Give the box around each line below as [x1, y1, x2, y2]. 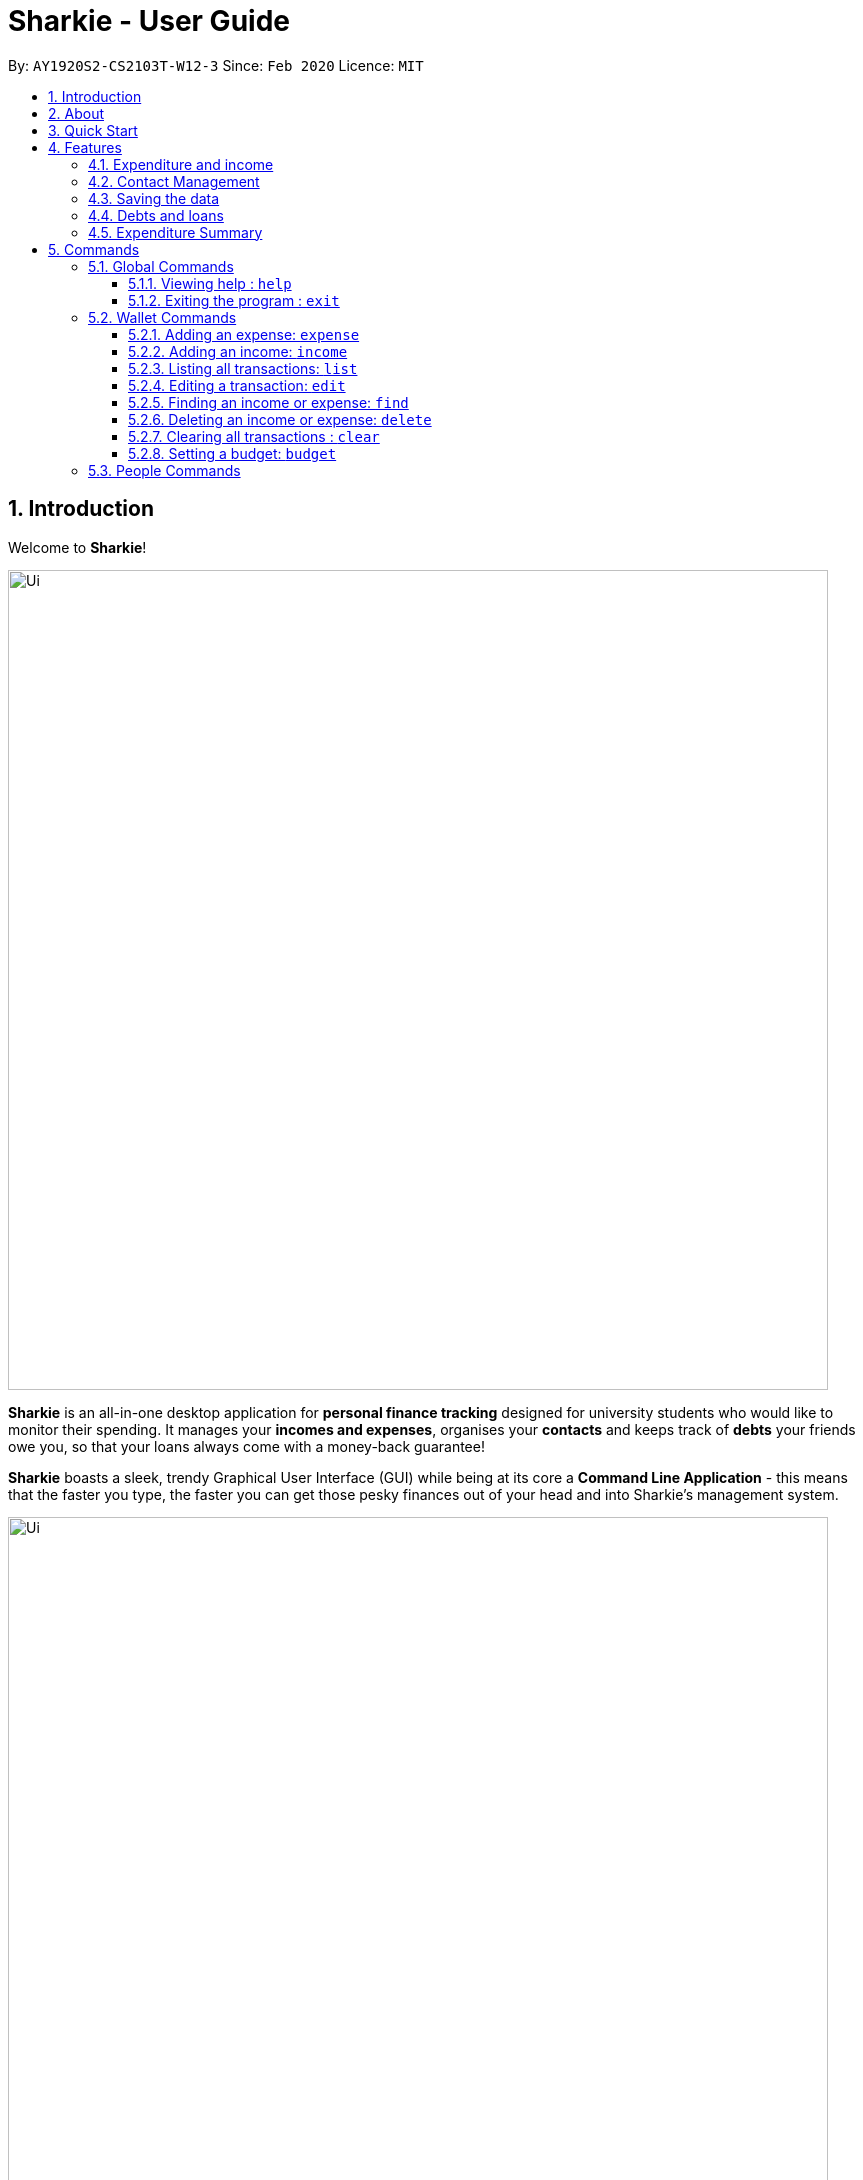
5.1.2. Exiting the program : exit [128, 291, 340, 309]
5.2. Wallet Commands [88, 308, 237, 326]
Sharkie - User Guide [8, 4, 290, 38]
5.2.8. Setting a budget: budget [128, 444, 337, 462]
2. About [48, 104, 104, 122]
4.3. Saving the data [88, 189, 220, 207]
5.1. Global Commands [88, 257, 234, 275]
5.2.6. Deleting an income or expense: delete [128, 410, 432, 428]
